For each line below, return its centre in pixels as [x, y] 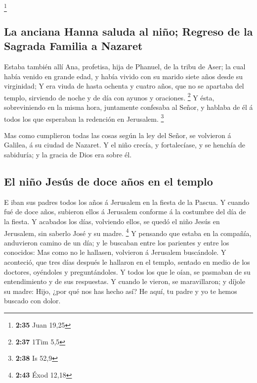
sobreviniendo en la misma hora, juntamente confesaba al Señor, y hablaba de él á [128, 107]
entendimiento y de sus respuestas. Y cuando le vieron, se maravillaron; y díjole [125, 281]
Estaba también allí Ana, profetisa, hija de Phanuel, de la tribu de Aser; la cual [125, 66]
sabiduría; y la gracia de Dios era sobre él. [68, 154]
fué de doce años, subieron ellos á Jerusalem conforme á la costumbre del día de [125, 212]
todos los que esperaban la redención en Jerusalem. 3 [84, 118]
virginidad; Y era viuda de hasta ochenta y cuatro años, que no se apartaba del [124, 86]
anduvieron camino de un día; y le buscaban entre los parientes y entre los [117, 242]
